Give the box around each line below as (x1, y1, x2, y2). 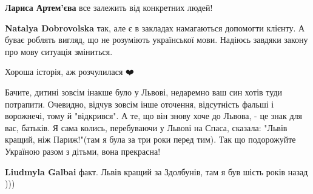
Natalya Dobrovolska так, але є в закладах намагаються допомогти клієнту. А (5, 21, 305, 34)
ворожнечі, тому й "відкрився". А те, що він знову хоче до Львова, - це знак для (5, 109, 303, 122)
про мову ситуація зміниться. (5, 45, 113, 57)
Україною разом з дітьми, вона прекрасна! (5, 144, 161, 157)
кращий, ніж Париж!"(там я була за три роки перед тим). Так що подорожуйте (5, 133, 296, 146)
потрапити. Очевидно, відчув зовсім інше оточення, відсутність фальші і (5, 97, 274, 110)
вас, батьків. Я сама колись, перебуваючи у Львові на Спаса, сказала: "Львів (5, 121, 288, 134)
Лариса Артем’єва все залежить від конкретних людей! (5, 1, 213, 13)
